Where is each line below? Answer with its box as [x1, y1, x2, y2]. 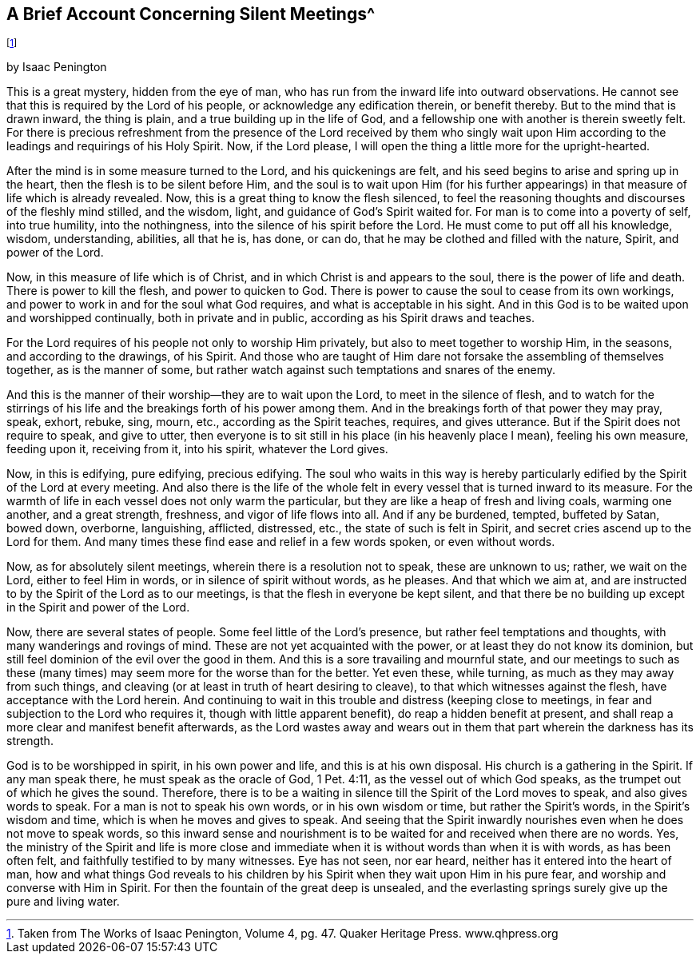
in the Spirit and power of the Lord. [6, 600, 190, 615]
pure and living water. [6, 894, 120, 909]
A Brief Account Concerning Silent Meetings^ [6, 4, 376, 24]
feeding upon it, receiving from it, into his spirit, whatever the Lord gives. [6, 442, 388, 456]
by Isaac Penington [6, 60, 107, 74]
